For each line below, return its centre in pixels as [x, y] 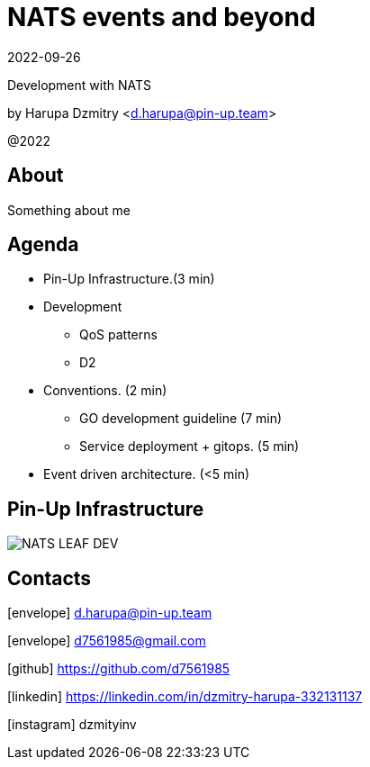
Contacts [50, 578]
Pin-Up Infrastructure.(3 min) [129, 279]
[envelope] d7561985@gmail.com [107, 641]
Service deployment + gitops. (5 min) [190, 447]
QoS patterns [118, 335]
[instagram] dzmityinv [72, 725]
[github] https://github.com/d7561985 [119, 669]
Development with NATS [80, 85]
